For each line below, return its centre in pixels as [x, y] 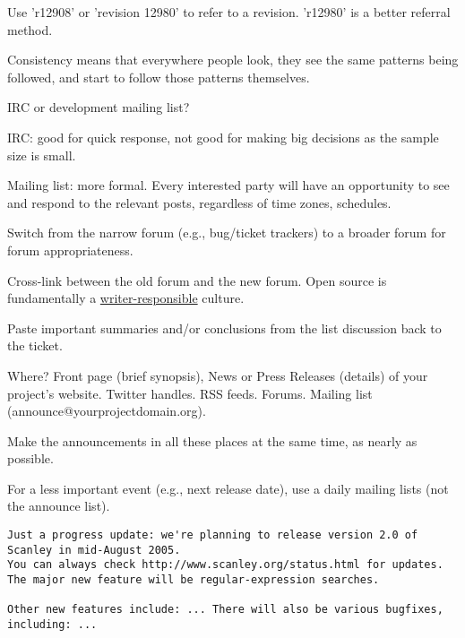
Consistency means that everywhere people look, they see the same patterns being [233, 60]
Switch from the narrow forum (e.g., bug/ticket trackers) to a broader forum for [227, 233]
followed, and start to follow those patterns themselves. [159, 77]
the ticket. [35, 345]
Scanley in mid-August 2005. [94, 550]
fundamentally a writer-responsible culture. [126, 298]
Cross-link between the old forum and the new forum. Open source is [197, 280]
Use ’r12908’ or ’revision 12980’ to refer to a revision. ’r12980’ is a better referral [229, 12]
